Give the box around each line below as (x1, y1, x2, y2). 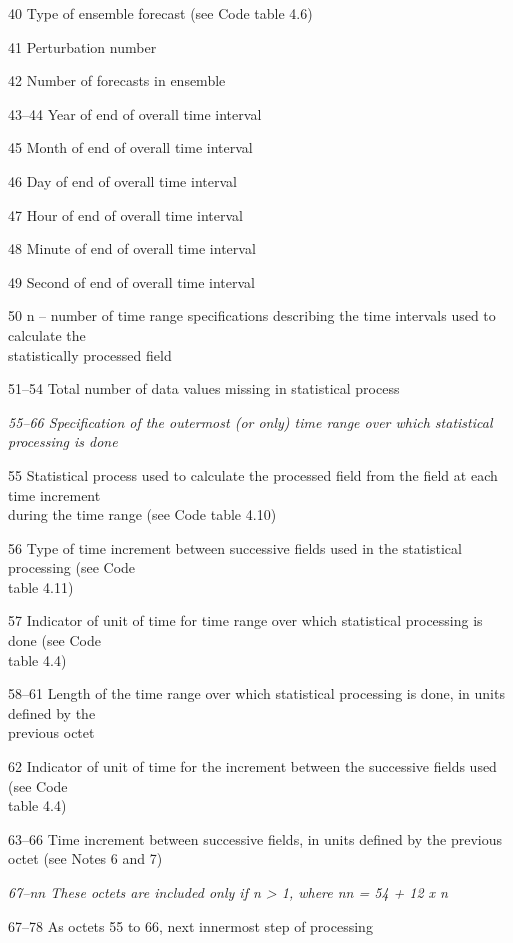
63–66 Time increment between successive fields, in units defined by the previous (8, 828, 502, 849)
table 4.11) (8, 576, 74, 597)
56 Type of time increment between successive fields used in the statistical (8, 537, 462, 558)
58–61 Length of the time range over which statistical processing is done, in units (8, 683, 505, 704)
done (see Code (8, 630, 102, 651)
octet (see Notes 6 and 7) (8, 848, 163, 869)
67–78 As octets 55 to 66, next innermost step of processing (8, 915, 373, 936)
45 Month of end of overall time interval (8, 137, 253, 158)
